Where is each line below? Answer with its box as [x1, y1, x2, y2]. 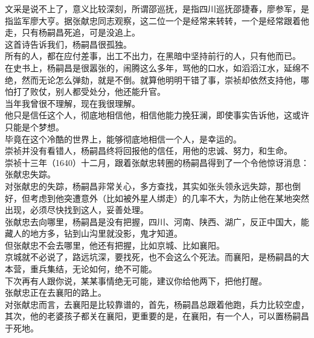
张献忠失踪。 [5, 168, 56, 180]
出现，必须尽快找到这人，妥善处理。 [5, 203, 149, 216]
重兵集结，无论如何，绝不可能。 [30, 263, 157, 275]
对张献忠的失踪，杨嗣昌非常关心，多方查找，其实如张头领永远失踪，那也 [5, 179, 292, 192]
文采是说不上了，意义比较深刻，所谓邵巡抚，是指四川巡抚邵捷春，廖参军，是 [5, 2, 309, 14]
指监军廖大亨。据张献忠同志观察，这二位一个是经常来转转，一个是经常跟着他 [5, 14, 309, 27]
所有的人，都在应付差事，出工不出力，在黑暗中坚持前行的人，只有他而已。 [5, 49, 301, 62]
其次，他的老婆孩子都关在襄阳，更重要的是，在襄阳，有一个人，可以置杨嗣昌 [5, 310, 309, 322]
